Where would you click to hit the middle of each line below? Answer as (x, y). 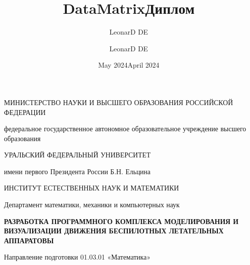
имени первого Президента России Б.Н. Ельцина (77, 171)
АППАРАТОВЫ (29, 240)
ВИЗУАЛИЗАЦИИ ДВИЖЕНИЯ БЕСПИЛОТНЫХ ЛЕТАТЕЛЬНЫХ (114, 231)
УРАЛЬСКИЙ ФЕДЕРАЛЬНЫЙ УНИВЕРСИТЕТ (77, 155)
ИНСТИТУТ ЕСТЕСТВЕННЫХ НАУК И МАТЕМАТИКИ (92, 188)
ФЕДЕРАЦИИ (25, 112)
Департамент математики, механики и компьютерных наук (92, 205)
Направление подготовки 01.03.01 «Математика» (77, 257)
